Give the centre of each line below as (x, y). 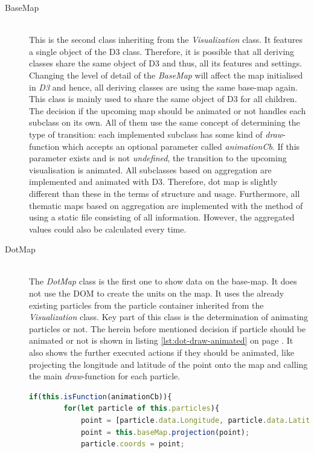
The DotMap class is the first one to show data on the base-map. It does (163, 281)
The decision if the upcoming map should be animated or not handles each (168, 110)
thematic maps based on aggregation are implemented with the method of (166, 205)
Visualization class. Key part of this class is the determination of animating (169, 317)
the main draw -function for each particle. (105, 376)
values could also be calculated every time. (108, 229)
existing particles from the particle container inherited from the (146, 305)
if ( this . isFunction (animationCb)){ (101, 397)
